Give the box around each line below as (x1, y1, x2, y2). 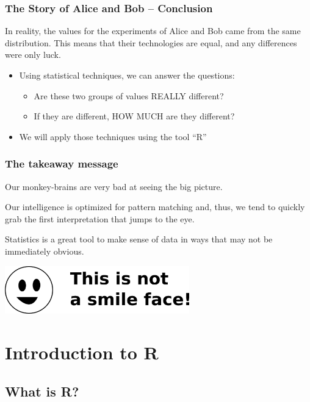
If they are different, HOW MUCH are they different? (34, 110, 235, 122)
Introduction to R (5, 340, 159, 365)
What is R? (5, 381, 79, 400)
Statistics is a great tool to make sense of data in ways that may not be (5, 233, 273, 245)
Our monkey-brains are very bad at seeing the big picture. (5, 180, 223, 192)
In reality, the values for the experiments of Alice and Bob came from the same (5, 24, 301, 37)
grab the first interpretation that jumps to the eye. (5, 212, 195, 225)
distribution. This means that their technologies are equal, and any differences (5, 36, 297, 49)
